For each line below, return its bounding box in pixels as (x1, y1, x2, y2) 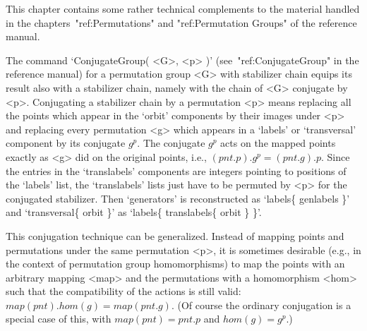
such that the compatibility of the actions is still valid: (6, 284, 241, 299)
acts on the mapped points (220, 136, 336, 150)
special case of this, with (6, 311, 112, 326)
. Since (320, 149, 350, 164)
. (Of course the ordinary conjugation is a (171, 297, 351, 312)
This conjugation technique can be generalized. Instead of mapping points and (6, 228, 344, 243)
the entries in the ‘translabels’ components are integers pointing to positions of (6, 163, 347, 178)
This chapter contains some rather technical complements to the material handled (6, 1, 360, 16)
